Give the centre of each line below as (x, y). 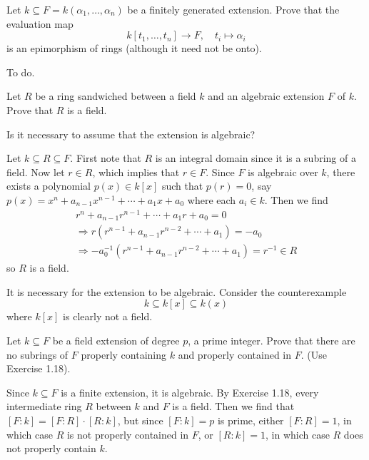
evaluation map (40, 23)
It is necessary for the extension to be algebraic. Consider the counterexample (177, 291)
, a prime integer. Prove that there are (272, 340)
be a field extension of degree (116, 340)
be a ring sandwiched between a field (116, 96)
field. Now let (36, 172)
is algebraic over (283, 172)
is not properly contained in (128, 434)
